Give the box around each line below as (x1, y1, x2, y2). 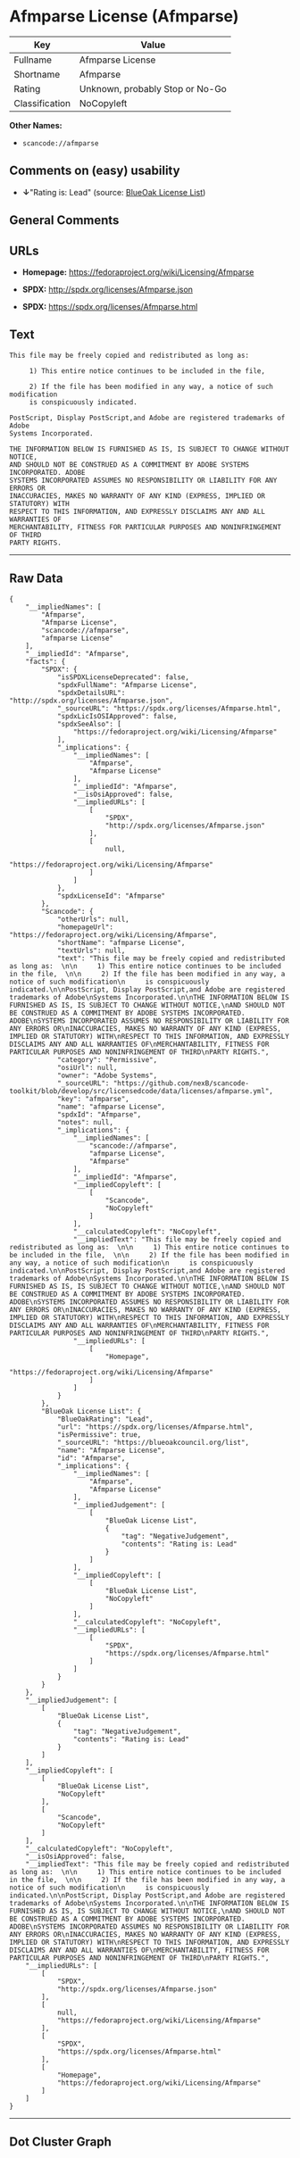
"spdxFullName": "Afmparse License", (56, 680, 198, 689)
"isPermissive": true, (56, 1430, 142, 1439)
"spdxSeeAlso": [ (56, 719, 122, 728)
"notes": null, (56, 1117, 114, 1126)
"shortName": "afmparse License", (56, 938, 186, 947)
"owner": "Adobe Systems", (56, 1071, 158, 1080)
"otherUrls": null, (56, 915, 129, 924)
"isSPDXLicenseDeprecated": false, (56, 672, 190, 682)
